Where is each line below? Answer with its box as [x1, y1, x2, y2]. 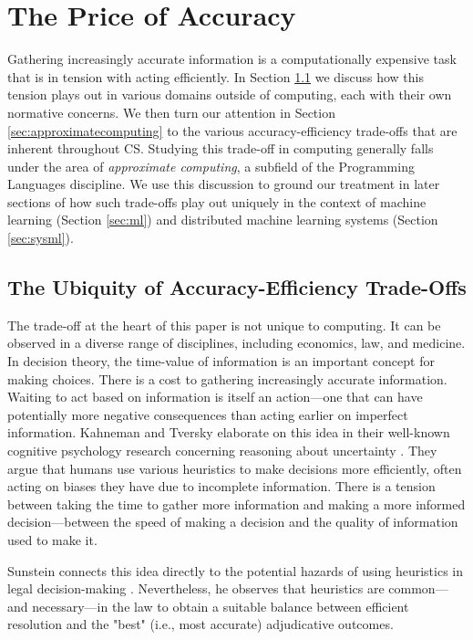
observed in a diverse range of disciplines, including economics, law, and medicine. [7, 333, 466, 352]
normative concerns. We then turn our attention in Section [7, 102, 335, 121]
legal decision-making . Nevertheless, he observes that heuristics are [7, 579, 385, 598]
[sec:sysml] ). [7, 228, 74, 247]
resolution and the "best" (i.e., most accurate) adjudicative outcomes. [7, 614, 394, 634]
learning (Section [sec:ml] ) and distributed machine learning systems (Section [7, 210, 438, 229]
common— [388, 579, 448, 598]
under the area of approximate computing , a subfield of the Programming [7, 156, 415, 175]
